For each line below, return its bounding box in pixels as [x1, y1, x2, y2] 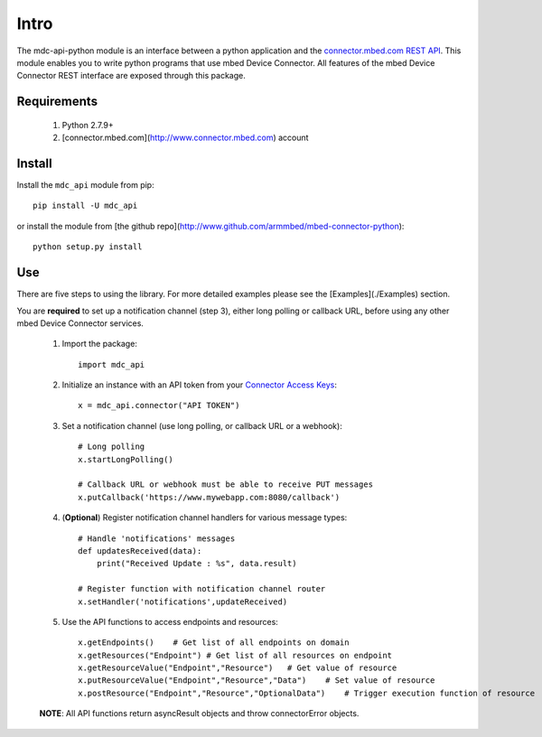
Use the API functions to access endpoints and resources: [61, 616, 279, 627]
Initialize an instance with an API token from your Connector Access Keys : [61, 379, 338, 390]
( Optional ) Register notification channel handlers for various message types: [61, 512, 348, 523]
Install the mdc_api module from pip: [16, 180, 154, 191]
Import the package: [61, 339, 137, 350]
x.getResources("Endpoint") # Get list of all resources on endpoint [78, 650, 393, 660]
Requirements [16, 94, 98, 109]
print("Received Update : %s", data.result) [96, 558, 297, 569]
